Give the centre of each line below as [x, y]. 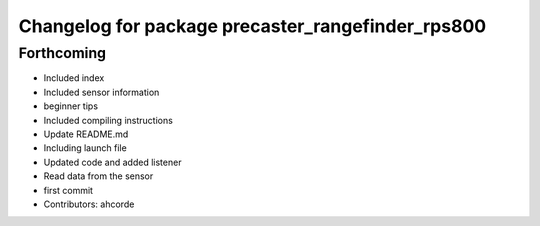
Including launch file [85, 148]
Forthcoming [62, 53]
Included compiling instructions [108, 120]
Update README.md [86, 134]
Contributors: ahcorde [89, 204]
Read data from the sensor [98, 176]
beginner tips [71, 106]
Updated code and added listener [112, 162]
